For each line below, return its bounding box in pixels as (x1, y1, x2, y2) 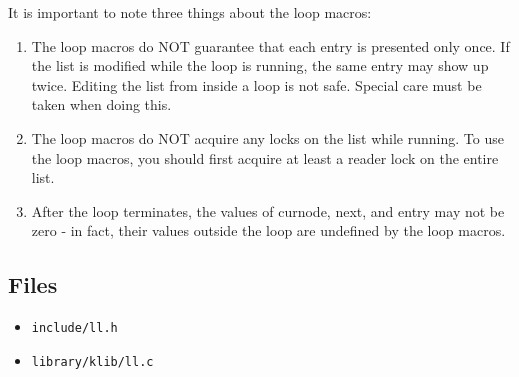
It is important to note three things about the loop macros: (8, 2, 372, 22)
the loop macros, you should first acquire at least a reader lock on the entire (31, 147, 499, 168)
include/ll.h (31, 321, 118, 336)
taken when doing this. (31, 94, 172, 115)
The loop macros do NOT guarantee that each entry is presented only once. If (31, 35, 510, 56)
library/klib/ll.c (31, 354, 154, 369)
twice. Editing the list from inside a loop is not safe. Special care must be (31, 74, 482, 95)
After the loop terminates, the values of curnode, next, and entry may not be (31, 200, 505, 221)
